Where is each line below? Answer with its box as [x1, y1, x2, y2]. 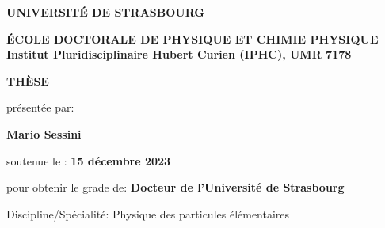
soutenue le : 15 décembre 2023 [6, 152, 171, 169]
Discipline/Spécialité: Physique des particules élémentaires [6, 205, 290, 222]
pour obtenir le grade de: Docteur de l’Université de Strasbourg [6, 179, 345, 196]
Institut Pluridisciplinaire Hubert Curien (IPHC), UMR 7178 [6, 46, 352, 63]
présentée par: [6, 99, 74, 116]
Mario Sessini [6, 125, 82, 142]
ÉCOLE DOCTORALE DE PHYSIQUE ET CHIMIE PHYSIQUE [6, 30, 379, 47]
